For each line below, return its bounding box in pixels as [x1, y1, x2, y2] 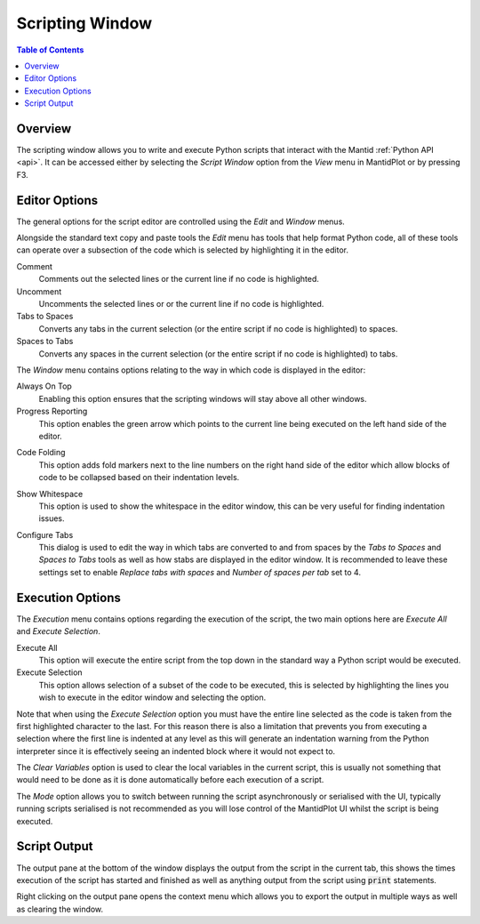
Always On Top [16, 381, 73, 391]
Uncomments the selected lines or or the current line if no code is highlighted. [38, 299, 324, 309]
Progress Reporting [16, 406, 88, 417]
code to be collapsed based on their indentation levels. [38, 472, 240, 483]
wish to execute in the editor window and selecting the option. [38, 692, 267, 703]
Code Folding [16, 447, 66, 458]
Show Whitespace [16, 488, 84, 499]
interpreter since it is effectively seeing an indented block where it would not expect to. [16, 745, 336, 756]
